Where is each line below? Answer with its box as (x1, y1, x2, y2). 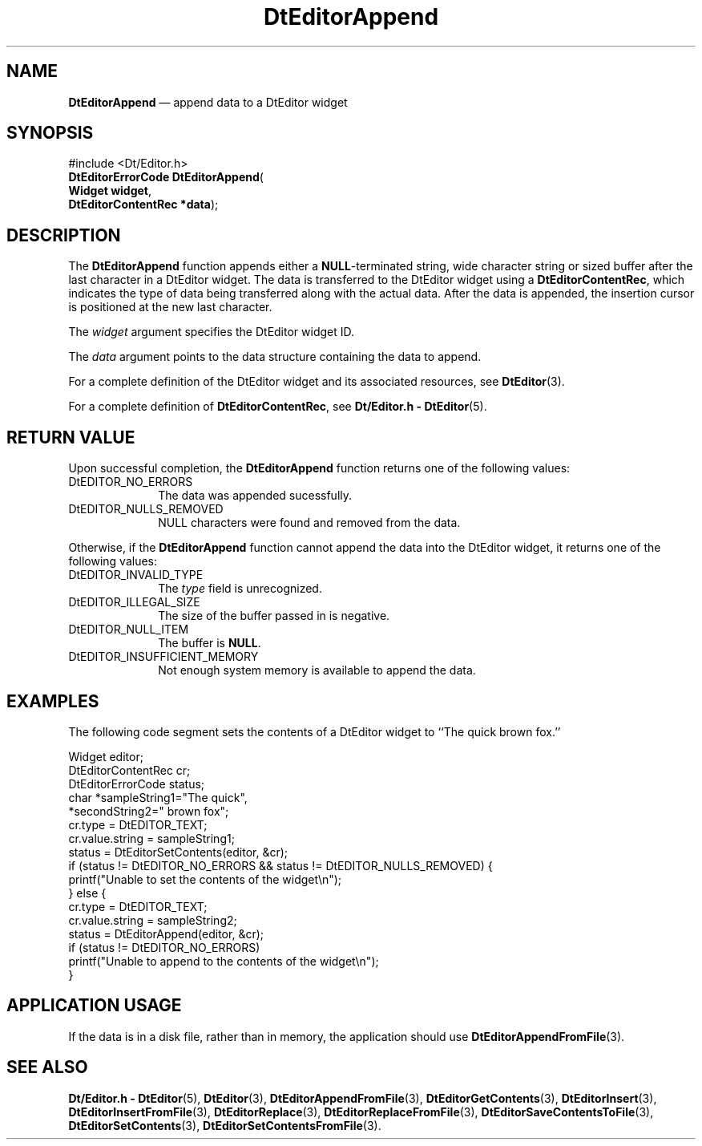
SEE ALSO (6, 1057, 88, 1078)
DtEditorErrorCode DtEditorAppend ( (68, 170, 264, 184)
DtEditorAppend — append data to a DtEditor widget (68, 95, 348, 109)
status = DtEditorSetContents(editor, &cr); (68, 844, 288, 859)
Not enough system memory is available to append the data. (158, 663, 476, 678)
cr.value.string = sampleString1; (68, 831, 235, 845)
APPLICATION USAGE (6, 995, 182, 1016)
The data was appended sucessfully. (158, 488, 353, 503)
